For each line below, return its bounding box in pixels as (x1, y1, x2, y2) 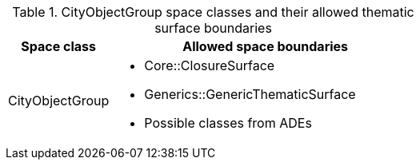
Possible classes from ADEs (144, 115, 312, 131)
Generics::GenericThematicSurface (144, 86, 356, 102)
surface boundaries (154, 20, 272, 36)
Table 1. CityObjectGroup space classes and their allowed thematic (12, 4, 414, 20)
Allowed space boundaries (182, 38, 349, 54)
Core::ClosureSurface (144, 57, 275, 73)
